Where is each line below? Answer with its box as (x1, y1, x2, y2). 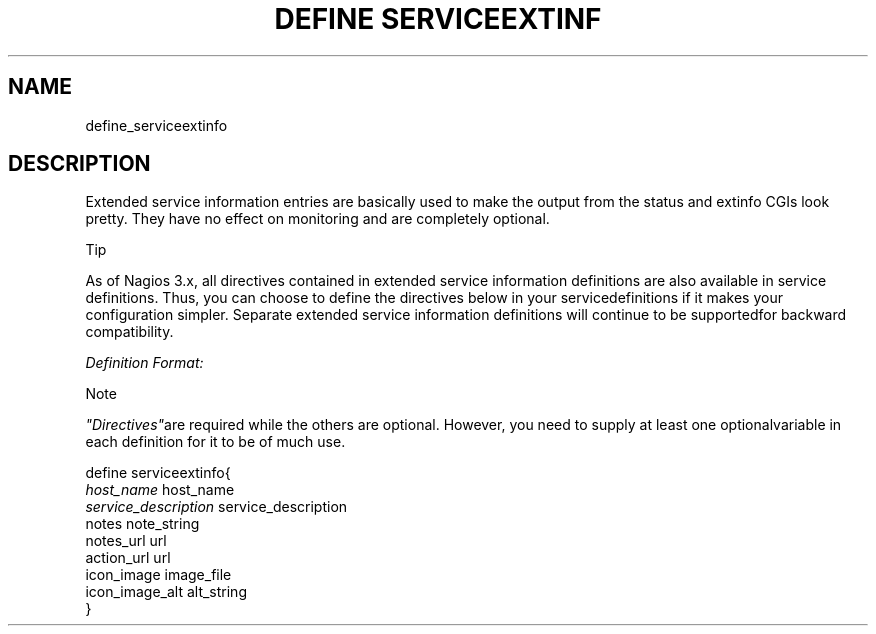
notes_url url (85, 532, 167, 550)
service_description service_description (85, 498, 348, 516)
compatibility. (85, 323, 174, 341)
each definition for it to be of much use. (85, 433, 346, 451)
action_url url (85, 549, 171, 567)
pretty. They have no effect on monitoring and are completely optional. (85, 210, 550, 228)
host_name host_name (85, 481, 235, 499)
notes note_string (85, 515, 200, 533)
